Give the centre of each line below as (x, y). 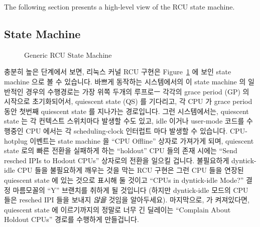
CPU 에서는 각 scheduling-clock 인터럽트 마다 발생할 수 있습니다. (127, 130)
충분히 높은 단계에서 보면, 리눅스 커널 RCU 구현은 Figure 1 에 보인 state (118, 72)
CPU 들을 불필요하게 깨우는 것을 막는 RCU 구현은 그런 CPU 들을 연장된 (131, 170)
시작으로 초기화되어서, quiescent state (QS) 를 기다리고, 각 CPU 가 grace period (128, 101)
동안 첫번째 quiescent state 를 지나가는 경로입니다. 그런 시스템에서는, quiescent (126, 111)
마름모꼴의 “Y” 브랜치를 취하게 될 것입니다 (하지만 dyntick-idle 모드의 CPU (131, 190)
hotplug (16, 140)
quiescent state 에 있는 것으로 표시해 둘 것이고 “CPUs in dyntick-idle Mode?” (124, 180)
